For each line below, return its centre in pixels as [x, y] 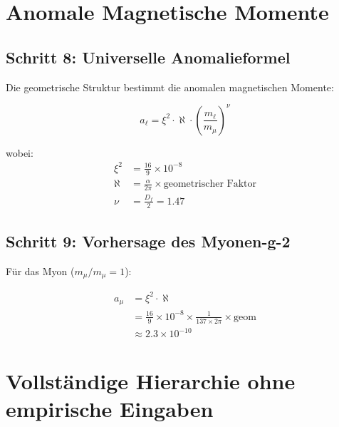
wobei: [20, 152]
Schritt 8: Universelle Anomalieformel [148, 57]
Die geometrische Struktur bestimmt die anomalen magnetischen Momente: [170, 87]
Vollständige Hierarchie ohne [151, 381]
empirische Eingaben [110, 409]
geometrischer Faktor [210, 184]
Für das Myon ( [40, 271]
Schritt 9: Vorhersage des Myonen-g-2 [148, 241]
